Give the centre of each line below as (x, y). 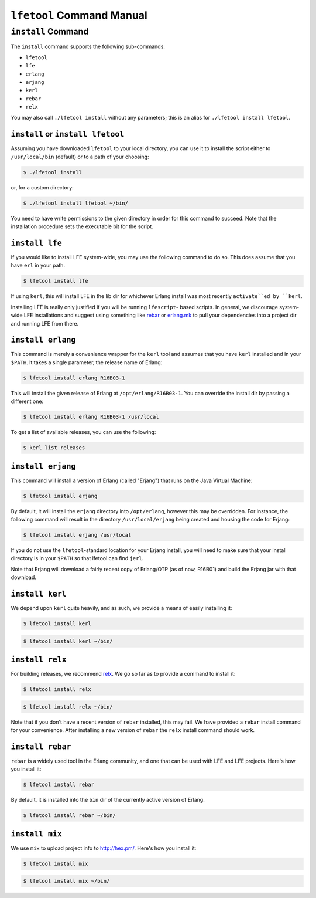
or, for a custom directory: (42, 187)
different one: (27, 401)
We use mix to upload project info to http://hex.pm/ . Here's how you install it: (104, 848)
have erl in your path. (38, 265)
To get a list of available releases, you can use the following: (83, 432)
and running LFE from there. (45, 323)
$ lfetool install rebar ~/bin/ (70, 816)
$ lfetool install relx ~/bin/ (68, 706)
